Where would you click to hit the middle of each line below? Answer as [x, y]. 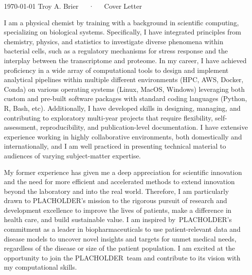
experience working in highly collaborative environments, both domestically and [123, 136]
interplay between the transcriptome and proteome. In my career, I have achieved [125, 60]
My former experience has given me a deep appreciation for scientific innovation [123, 172]
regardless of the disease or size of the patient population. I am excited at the [119, 248]
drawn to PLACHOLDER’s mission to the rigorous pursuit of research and [116, 200]
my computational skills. [40, 267]
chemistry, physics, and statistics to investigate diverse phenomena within [114, 41]
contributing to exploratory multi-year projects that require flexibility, [108, 117]
